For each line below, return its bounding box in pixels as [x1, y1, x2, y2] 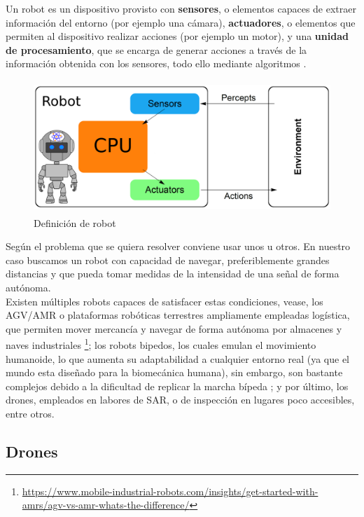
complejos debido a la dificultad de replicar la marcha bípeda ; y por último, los [6, 378, 349, 393]
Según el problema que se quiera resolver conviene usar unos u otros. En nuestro [6, 239, 351, 254]
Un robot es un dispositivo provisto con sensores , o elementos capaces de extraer [6, 1, 356, 15]
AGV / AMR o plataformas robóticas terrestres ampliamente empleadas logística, [6, 308, 350, 322]
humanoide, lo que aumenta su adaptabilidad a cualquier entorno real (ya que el [6, 351, 350, 366]
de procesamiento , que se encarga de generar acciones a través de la [6, 42, 307, 57]
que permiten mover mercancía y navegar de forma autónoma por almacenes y [6, 321, 342, 336]
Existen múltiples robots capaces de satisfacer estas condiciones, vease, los [6, 294, 323, 308]
